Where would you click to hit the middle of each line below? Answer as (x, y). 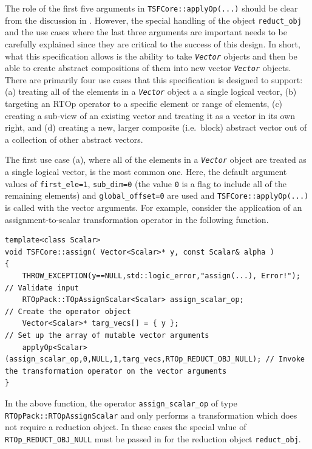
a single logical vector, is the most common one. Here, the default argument (146, 172)
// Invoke (285, 359)
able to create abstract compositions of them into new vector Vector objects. (148, 68)
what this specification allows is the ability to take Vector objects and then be (151, 56)
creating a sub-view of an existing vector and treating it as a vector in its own (150, 115)
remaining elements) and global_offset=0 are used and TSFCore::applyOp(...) (157, 195)
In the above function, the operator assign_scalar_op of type (121, 403)
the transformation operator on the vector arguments (116, 371)
